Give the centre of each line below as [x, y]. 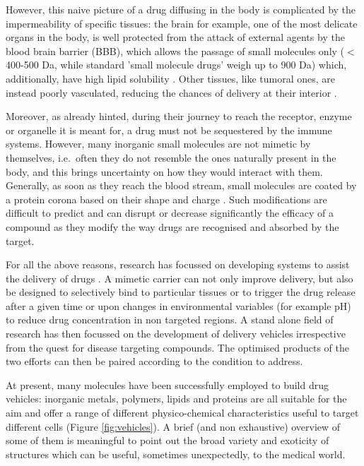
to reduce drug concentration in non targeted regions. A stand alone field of [170, 319]
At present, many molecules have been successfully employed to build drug [167, 384]
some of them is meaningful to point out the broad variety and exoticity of [168, 440]
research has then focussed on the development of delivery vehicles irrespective [176, 334]
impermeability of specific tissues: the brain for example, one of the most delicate [182, 23]
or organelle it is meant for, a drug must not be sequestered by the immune [169, 130]
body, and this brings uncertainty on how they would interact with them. [164, 171]
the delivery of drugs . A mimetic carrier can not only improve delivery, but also [180, 278]
